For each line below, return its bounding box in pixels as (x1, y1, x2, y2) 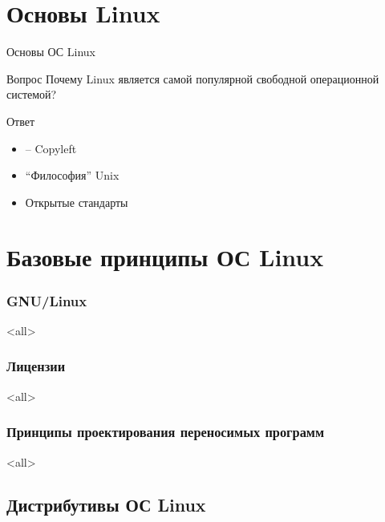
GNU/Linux (6, 290, 87, 310)
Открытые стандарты (25, 193, 128, 210)
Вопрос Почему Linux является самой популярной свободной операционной (6, 70, 379, 87)
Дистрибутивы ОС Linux (6, 492, 206, 517)
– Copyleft (25, 140, 77, 156)
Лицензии (6, 356, 66, 376)
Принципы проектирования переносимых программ (6, 422, 325, 442)
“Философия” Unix (25, 167, 120, 184)
